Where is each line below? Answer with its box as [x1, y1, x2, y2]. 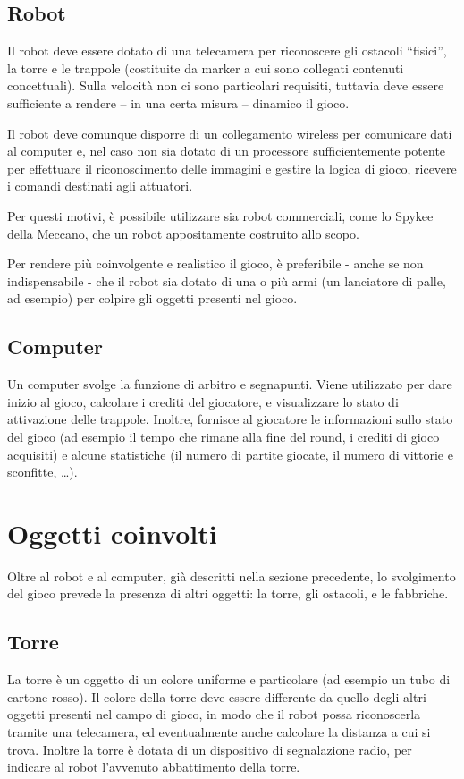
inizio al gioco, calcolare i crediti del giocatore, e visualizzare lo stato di [7, 392, 399, 411]
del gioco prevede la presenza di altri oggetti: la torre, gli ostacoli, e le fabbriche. [7, 584, 449, 603]
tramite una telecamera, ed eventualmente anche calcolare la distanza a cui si [7, 722, 431, 741]
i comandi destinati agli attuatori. [7, 176, 193, 195]
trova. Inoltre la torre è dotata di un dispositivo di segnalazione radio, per [7, 740, 412, 758]
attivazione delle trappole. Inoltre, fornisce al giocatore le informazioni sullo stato [7, 410, 453, 428]
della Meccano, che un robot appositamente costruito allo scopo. [7, 224, 359, 242]
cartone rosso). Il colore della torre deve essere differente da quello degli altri [7, 687, 426, 706]
